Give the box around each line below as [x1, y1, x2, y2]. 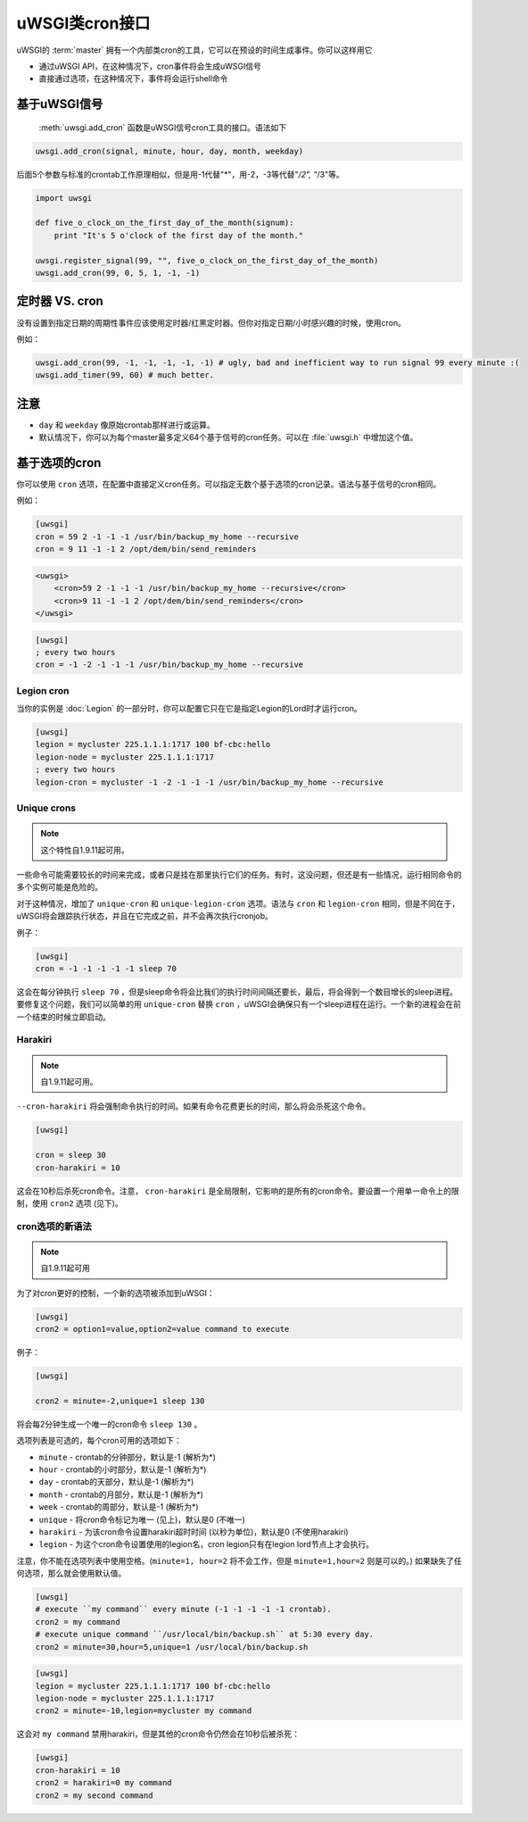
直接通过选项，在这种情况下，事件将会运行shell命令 [38, 73, 228, 84]
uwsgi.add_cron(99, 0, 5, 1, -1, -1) [35, 268, 201, 279]
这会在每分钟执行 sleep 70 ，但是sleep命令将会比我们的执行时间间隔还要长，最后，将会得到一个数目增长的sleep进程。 [16, 986, 458, 997]
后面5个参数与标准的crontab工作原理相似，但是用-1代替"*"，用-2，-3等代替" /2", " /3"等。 [16, 169, 344, 179]
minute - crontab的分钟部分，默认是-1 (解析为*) [38, 1452, 216, 1462]
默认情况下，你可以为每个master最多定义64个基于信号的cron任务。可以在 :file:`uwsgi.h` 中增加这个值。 [38, 432, 418, 443]
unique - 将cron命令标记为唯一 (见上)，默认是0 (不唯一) [38, 1514, 245, 1525]
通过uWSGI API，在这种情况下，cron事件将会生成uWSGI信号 [38, 61, 262, 71]
